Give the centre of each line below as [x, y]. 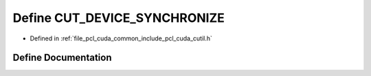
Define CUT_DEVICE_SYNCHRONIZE [119, 18]
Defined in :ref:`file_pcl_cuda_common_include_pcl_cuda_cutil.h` [121, 38]
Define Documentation [62, 58]
